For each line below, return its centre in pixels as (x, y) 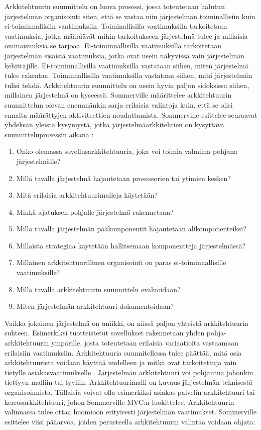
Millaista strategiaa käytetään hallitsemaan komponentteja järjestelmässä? (131, 245)
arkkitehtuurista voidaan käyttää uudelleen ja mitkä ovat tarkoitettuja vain (121, 362)
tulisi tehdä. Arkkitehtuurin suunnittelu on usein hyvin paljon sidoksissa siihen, (127, 85)
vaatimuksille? (38, 272)
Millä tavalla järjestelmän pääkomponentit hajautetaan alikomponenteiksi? (131, 229)
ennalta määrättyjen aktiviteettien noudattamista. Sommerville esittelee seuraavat (131, 114)
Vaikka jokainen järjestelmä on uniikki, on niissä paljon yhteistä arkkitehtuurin (126, 323)
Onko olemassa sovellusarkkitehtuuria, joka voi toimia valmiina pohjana (127, 151)
